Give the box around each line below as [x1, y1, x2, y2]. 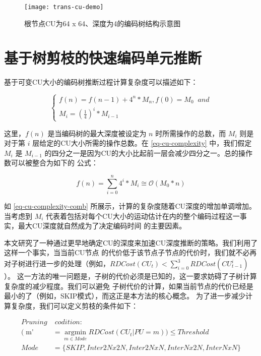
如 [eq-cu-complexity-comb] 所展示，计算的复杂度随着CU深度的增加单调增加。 [4, 201, 256, 211]
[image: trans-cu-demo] [24, 4, 104, 11]
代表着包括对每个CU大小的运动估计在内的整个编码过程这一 [46, 210, 240, 221]
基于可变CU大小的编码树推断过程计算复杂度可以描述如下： [4, 77, 198, 87]
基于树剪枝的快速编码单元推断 [4, 47, 202, 68]
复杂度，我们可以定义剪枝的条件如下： [11, 300, 138, 311]
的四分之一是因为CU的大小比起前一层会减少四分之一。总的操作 [44, 147, 253, 158]
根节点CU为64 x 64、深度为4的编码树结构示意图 [24, 18, 181, 28]
